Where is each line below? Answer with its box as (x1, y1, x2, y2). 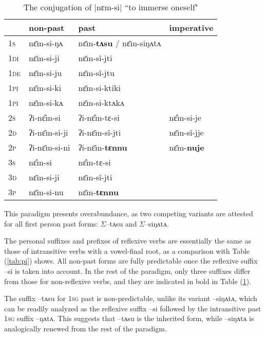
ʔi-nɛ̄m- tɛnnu (78, 141, 127, 153)
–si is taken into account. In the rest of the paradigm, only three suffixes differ (4, 265, 251, 276)
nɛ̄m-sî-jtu (78, 67, 115, 79)
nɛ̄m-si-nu (28, 186, 64, 198)
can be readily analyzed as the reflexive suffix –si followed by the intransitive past (4, 303, 261, 313)
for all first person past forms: (4, 218, 98, 229)
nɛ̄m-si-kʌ (28, 97, 63, 108)
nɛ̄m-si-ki (28, 82, 62, 93)
